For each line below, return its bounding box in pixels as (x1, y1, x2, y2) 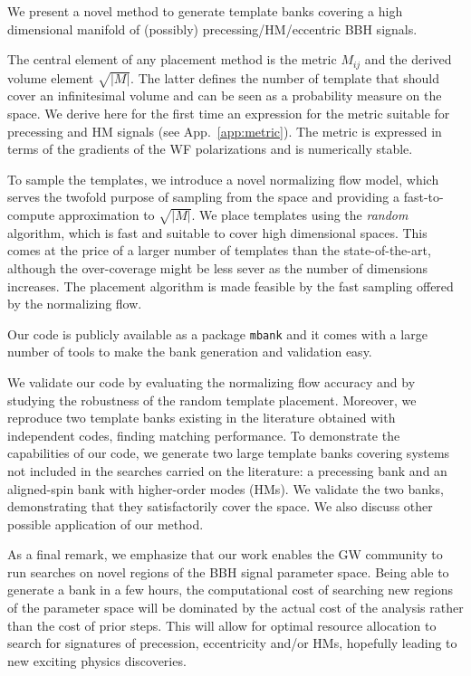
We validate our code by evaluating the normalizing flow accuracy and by (7, 372, 416, 391)
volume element (7, 68, 94, 87)
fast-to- (403, 187, 444, 206)
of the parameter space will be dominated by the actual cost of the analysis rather (7, 598, 464, 617)
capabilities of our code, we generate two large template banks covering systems (7, 443, 450, 462)
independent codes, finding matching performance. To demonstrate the (7, 425, 400, 444)
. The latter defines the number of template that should (130, 68, 439, 87)
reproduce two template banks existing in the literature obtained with (7, 408, 396, 427)
